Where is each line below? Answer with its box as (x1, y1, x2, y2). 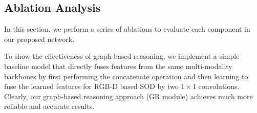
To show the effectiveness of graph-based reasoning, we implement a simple (4, 51, 240, 61)
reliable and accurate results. (4, 101, 95, 111)
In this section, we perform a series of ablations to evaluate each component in (4, 24, 250, 34)
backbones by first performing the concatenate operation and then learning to (4, 71, 248, 81)
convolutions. (198, 81, 240, 92)
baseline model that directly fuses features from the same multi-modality (4, 60, 232, 71)
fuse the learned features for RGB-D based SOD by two (4, 81, 179, 92)
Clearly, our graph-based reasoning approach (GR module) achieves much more (4, 91, 253, 101)
